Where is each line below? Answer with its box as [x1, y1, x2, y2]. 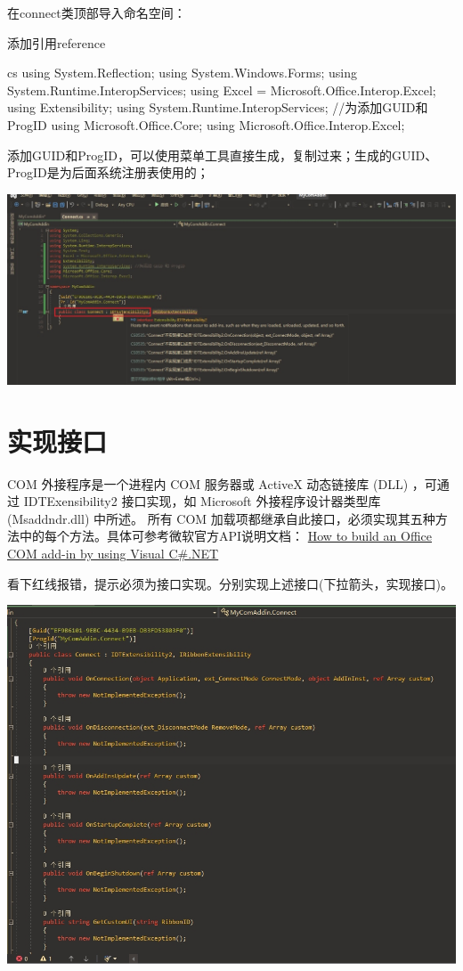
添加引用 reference [7, 33, 106, 52]
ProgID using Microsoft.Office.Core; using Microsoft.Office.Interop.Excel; [7, 115, 405, 134]
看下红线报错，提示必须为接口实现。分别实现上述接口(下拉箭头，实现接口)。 [7, 574, 453, 592]
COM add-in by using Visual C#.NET [7, 543, 219, 562]
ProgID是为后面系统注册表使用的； [7, 163, 209, 182]
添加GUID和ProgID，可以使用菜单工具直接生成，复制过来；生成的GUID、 [7, 145, 438, 164]
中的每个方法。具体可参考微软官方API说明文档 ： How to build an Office [19, 526, 432, 545]
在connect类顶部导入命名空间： [7, 4, 186, 21]
